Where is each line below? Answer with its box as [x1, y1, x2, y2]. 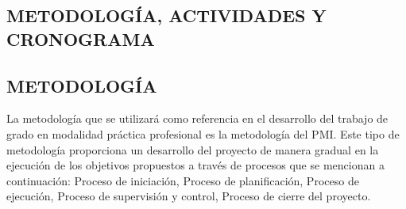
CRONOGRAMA [6, 26, 155, 51]
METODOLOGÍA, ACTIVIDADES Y [6, 3, 327, 28]
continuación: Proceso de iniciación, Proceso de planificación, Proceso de [6, 172, 359, 188]
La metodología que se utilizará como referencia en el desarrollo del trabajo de [6, 110, 389, 127]
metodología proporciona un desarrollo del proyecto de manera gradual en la [6, 141, 379, 158]
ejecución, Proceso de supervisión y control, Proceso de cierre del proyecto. [6, 188, 371, 204]
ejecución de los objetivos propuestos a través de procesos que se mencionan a [6, 157, 385, 173]
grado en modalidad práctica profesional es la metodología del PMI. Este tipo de [6, 125, 400, 142]
